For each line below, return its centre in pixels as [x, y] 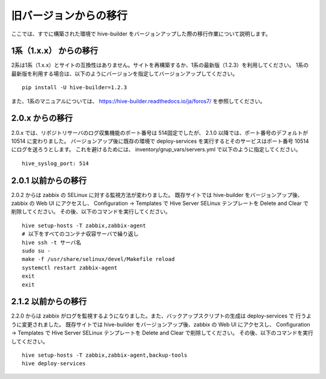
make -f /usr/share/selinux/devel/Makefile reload [98, 259]
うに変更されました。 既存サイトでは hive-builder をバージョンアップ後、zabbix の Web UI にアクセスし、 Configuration [161, 324]
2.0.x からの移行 [42, 118]
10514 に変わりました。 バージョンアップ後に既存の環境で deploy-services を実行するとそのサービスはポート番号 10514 [160, 141]
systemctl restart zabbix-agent [70, 268]
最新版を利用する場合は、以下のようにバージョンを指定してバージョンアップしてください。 [125, 74]
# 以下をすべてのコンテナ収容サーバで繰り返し [80, 234]
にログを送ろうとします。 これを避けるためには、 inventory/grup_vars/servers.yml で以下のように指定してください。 [156, 149]
